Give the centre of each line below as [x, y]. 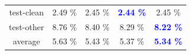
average [26, 41]
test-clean [26, 12]
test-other [27, 26]
